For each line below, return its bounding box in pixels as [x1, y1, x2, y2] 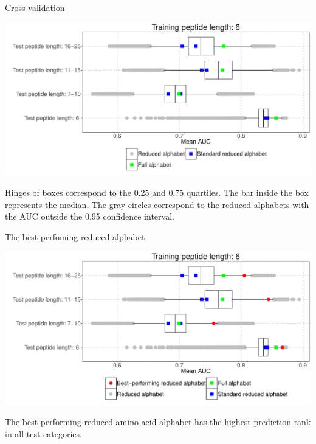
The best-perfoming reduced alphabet [5, 230, 145, 243]
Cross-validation [5, 1, 65, 13]
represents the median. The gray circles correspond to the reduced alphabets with [5, 198, 309, 210]
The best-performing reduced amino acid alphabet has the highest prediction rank [5, 415, 311, 428]
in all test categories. [5, 427, 82, 440]
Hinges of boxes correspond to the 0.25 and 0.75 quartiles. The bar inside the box [5, 186, 309, 199]
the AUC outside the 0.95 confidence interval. [5, 210, 174, 223]
